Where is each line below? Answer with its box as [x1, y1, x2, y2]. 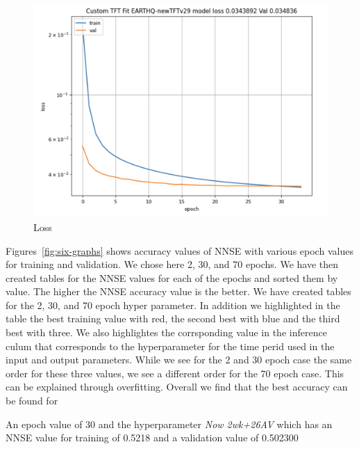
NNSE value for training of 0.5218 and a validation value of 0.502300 [6, 430, 299, 445]
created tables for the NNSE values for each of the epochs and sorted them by [6, 270, 338, 285]
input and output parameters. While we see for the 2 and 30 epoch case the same [6, 352, 352, 367]
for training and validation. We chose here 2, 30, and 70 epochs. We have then [6, 257, 339, 271]
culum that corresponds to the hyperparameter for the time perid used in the [6, 338, 335, 353]
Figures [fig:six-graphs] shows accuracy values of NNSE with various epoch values [6, 243, 353, 258]
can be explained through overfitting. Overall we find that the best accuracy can [6, 379, 348, 394]
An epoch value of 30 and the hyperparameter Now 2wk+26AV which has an [6, 416, 333, 431]
